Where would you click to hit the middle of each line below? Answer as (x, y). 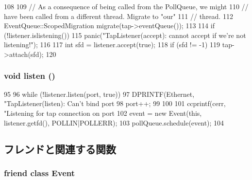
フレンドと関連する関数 (60, 149)
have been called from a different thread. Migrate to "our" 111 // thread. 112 (118, 16)
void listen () (30, 76)
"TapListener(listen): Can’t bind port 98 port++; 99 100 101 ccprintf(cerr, (115, 103)
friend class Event (39, 172)
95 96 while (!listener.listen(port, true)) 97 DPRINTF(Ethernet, (99, 94)
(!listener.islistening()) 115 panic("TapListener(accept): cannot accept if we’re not (125, 35)
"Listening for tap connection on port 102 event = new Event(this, (103, 113)
